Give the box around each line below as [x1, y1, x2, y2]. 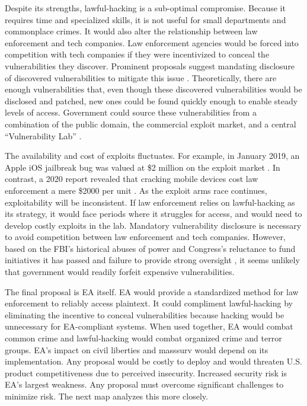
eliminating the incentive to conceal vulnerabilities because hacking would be [5, 308, 284, 321]
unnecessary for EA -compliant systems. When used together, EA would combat [5, 320, 293, 333]
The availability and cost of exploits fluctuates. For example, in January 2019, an [5, 149, 300, 162]
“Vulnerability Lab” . [5, 129, 82, 142]
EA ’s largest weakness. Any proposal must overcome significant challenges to [5, 378, 284, 391]
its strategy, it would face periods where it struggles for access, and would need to [5, 207, 302, 220]
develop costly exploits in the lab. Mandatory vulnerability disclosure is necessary [5, 219, 302, 231]
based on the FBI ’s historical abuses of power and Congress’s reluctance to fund [5, 242, 296, 254]
